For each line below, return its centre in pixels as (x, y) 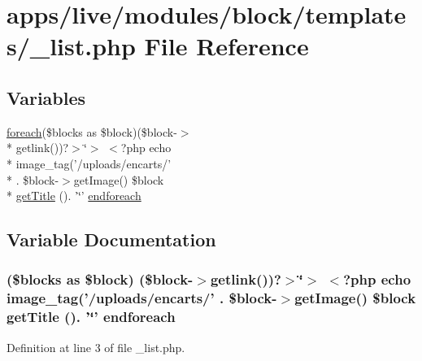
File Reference (226, 46)
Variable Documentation (111, 239)
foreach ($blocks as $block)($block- (92, 131)
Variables (46, 97)
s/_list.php (71, 46)
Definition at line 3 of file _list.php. (96, 347)
